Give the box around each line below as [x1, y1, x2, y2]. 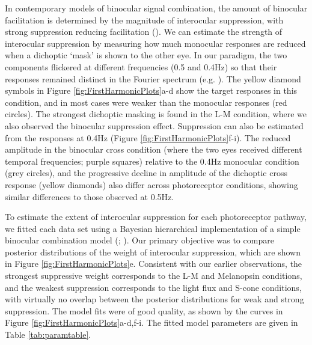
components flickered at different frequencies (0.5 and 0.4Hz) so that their [5, 60, 277, 73]
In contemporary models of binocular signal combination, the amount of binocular [5, 2, 308, 14]
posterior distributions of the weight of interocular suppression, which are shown [5, 245, 301, 258]
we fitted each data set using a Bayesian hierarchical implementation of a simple [5, 222, 301, 234]
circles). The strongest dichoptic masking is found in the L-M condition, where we [5, 108, 307, 120]
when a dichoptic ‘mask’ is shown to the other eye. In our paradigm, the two [5, 49, 287, 61]
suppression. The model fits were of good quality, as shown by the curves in [5, 304, 283, 317]
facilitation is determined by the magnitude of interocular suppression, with [5, 13, 284, 26]
